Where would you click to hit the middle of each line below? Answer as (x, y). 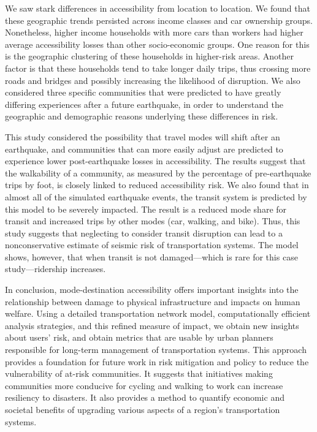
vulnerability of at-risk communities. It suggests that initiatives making (139, 373)
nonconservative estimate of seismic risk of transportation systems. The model (152, 245)
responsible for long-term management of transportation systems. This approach (156, 350)
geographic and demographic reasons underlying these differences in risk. (142, 116)
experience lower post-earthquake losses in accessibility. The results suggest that (155, 161)
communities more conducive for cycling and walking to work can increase (144, 385)
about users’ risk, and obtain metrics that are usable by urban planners (139, 337)
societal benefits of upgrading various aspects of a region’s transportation (143, 409)
